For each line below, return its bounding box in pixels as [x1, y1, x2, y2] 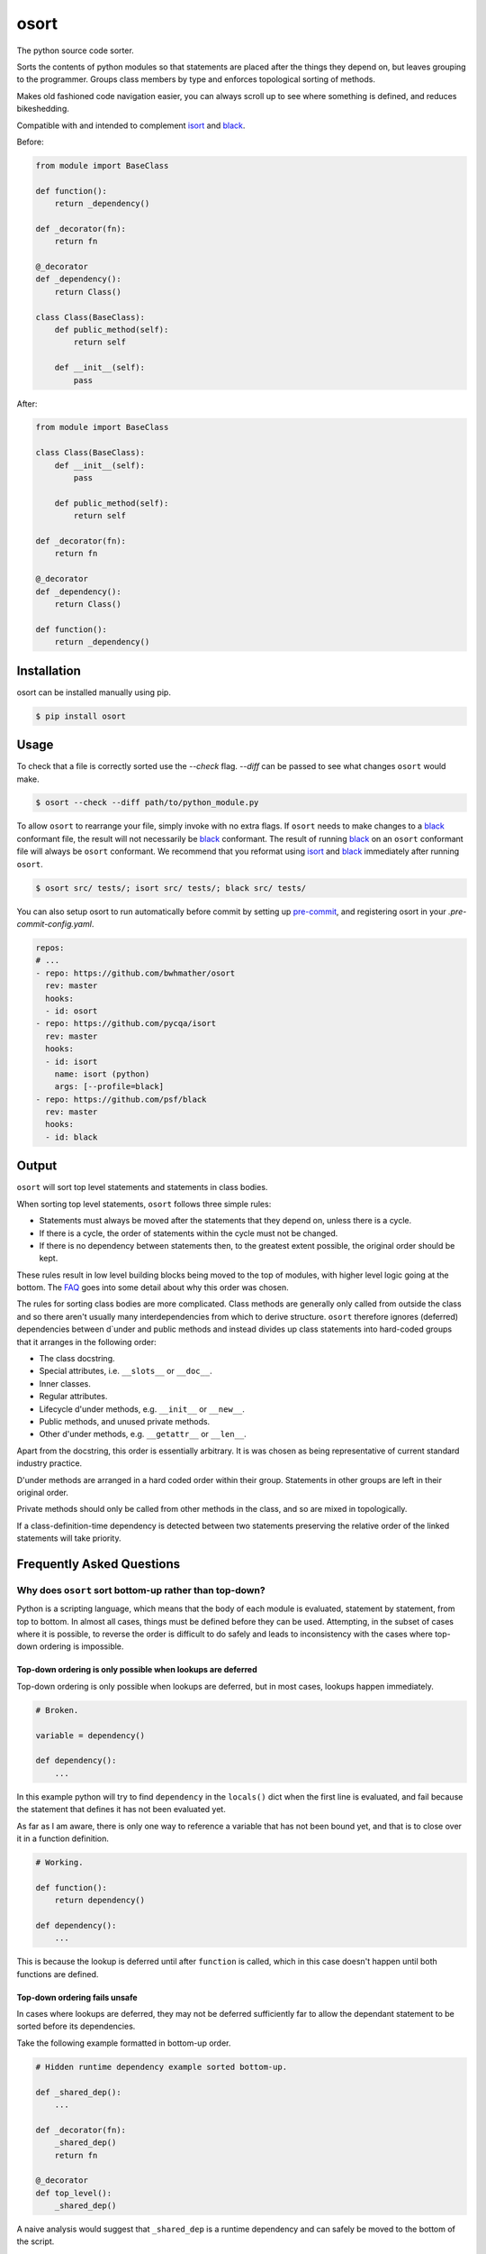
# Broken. [35, 1705, 79, 1715]
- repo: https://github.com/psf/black [35, 1094, 207, 1104]
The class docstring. [39, 1353, 116, 1364]
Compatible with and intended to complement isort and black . [16, 120, 246, 131]
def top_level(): [35, 2187, 112, 2198]
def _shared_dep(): [35, 2087, 121, 2097]
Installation [16, 663, 81, 678]
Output [16, 1159, 58, 1174]
